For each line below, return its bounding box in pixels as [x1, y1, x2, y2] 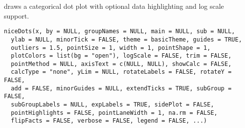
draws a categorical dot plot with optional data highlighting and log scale [4, 1, 224, 11]
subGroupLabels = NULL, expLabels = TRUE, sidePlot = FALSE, [11, 101, 214, 108]
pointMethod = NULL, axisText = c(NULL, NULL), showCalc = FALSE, [11, 60, 232, 67]
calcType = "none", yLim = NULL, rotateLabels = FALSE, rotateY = [11, 68, 232, 76]
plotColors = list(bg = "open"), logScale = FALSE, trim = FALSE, [11, 52, 232, 60]
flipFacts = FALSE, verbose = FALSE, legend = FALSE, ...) [11, 117, 207, 125]
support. [4, 10, 29, 21]
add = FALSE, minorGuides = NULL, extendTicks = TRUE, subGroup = [11, 85, 232, 92]
